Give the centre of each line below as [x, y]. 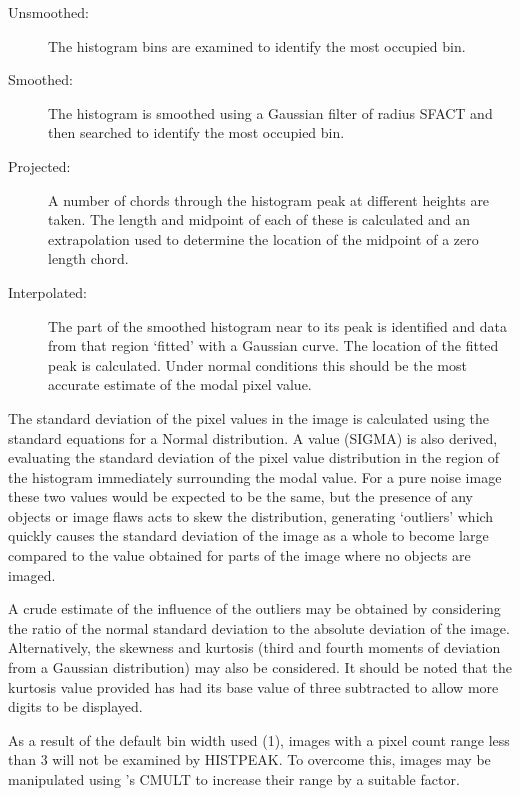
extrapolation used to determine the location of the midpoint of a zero [263, 238]
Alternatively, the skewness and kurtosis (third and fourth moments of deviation [254, 647]
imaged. [32, 574]
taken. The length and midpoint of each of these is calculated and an [259, 219]
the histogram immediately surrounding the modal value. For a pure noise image [255, 476]
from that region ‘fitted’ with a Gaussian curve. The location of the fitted [273, 345]
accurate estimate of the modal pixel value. [180, 384]
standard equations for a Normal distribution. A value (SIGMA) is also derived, [253, 437]
